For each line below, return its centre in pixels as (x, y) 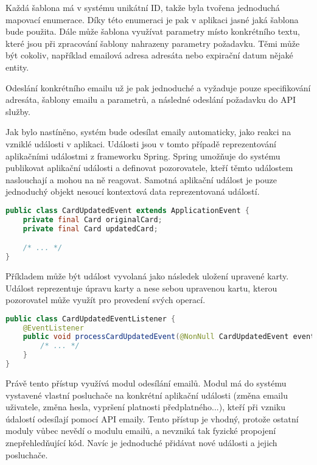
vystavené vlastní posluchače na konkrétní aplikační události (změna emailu (147, 395)
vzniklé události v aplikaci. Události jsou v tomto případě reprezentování (141, 143)
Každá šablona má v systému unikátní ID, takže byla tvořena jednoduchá (143, 7)
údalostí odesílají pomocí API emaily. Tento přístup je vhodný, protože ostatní (152, 418)
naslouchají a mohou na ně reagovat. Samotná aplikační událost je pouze (141, 179)
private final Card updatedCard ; (90, 229)
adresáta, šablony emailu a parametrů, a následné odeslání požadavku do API (151, 100)
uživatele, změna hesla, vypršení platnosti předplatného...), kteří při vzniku (146, 407)
